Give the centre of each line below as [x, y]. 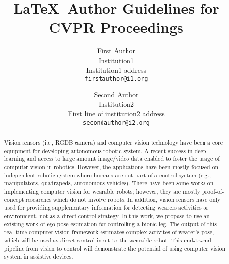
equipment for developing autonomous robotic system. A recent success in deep [105, 150]
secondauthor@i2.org [116, 122]
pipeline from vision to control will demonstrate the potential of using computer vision [115, 248]
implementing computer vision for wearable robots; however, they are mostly [102, 191]
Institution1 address [116, 70]
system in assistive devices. [38, 256]
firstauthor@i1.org [116, 79]
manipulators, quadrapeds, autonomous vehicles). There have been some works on [109, 183]
